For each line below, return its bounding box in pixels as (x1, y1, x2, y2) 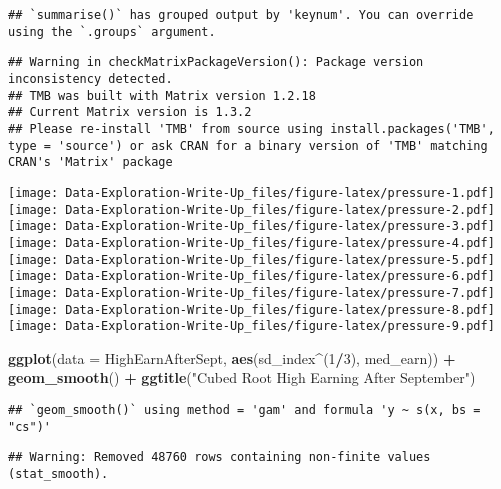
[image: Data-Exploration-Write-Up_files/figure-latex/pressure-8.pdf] (8, 302, 495, 317)
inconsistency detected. (8, 71, 173, 86)
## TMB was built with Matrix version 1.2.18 (8, 88, 316, 103)
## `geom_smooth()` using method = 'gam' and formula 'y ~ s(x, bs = (8, 403, 481, 417)
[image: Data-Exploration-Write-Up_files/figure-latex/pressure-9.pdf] (8, 319, 495, 334)
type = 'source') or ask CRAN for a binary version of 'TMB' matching (8, 138, 488, 153)
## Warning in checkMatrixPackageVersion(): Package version (8, 55, 424, 70)
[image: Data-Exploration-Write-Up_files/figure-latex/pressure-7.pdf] (8, 285, 495, 300)
